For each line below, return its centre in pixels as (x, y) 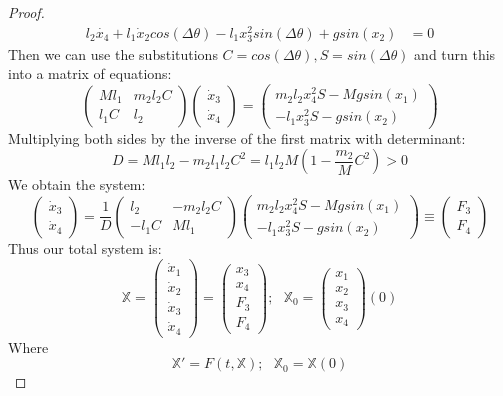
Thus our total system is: (85, 248)
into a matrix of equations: (90, 73)
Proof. (26, 12)
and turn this (455, 53)
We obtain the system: (77, 184)
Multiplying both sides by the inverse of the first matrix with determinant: (237, 137)
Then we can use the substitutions (113, 53)
